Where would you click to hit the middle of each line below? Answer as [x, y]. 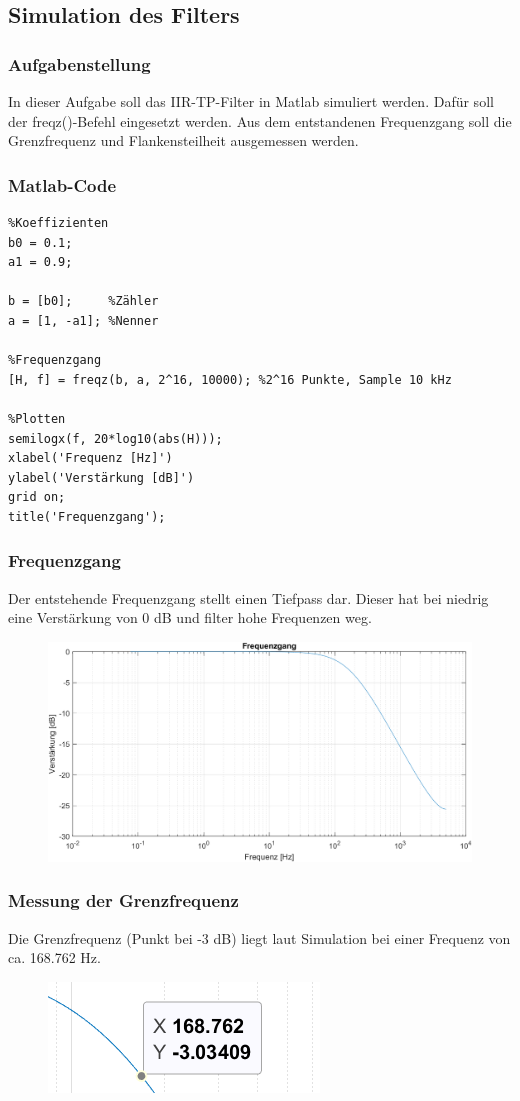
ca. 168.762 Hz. [54, 957]
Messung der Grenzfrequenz [123, 900]
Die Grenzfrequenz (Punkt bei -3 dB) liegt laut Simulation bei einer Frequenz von [259, 937]
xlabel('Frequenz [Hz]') [90, 458]
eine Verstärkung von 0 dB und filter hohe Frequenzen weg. [190, 617]
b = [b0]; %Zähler [83, 301]
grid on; [37, 497]
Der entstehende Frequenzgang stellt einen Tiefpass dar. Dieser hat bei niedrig [248, 597]
